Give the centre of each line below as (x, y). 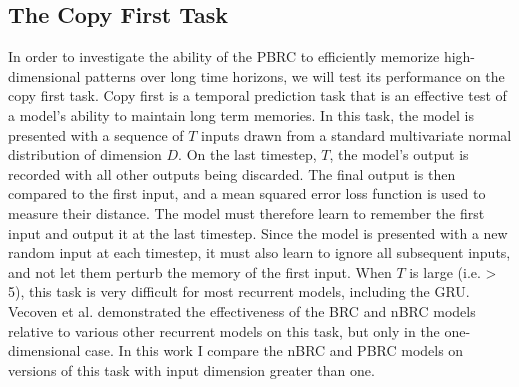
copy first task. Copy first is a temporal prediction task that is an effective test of (257, 95)
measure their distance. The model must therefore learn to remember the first (246, 212)
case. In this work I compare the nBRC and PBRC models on (274, 350)
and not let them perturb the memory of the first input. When (200, 271)
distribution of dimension (85, 154)
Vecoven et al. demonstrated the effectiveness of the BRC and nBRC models (242, 310)
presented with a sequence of (96, 134)
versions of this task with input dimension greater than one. (191, 369)
